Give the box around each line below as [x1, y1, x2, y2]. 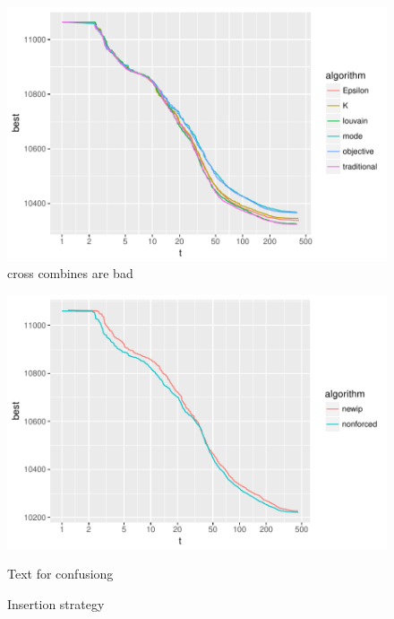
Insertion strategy [7, 594, 105, 613]
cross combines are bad [7, 264, 133, 283]
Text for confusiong [7, 564, 114, 583]
